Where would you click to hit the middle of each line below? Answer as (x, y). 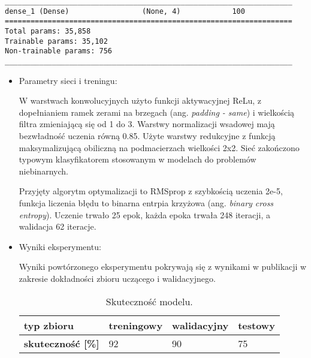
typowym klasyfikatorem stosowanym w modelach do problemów (138, 159)
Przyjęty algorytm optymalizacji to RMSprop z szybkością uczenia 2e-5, (151, 191)
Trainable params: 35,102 (56, 41)
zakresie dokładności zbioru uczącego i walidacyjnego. (117, 278)
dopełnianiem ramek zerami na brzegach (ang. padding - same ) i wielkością (157, 112)
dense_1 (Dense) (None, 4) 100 (125, 11)
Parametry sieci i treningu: (68, 80)
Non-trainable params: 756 (58, 51)
